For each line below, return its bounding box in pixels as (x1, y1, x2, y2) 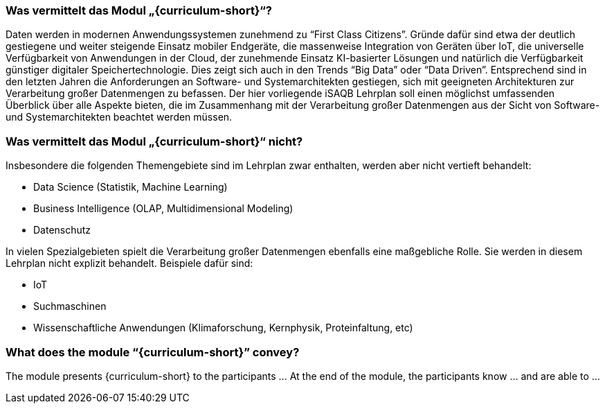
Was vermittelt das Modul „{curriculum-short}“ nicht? (6, 134, 303, 148)
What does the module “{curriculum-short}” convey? (6, 345, 300, 359)
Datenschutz (33, 224, 91, 236)
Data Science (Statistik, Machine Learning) (33, 181, 228, 193)
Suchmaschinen (33, 300, 107, 313)
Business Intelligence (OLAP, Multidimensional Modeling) (33, 202, 294, 215)
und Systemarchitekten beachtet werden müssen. (6, 111, 233, 123)
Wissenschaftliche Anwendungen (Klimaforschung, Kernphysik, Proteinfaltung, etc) (33, 322, 413, 334)
